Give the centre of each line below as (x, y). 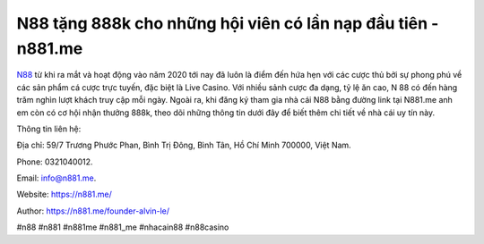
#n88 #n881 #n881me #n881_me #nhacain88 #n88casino (123, 227)
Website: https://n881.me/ (64, 194)
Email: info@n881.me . (56, 178)
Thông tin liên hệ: (49, 129)
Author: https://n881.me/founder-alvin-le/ (93, 211)
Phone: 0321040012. (55, 162)
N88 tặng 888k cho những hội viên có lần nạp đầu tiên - (228, 23)
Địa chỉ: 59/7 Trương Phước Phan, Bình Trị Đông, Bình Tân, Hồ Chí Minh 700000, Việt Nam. (184, 145)
